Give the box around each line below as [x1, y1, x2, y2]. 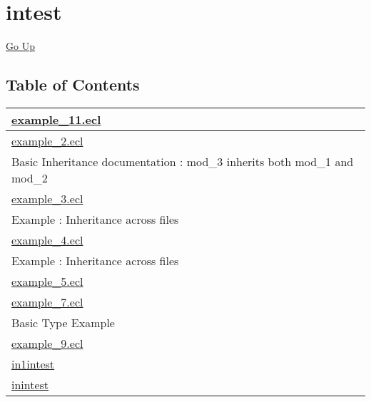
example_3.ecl [11, 190, 83, 207]
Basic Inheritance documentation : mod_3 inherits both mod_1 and [11, 153, 354, 170]
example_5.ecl [11, 272, 83, 289]
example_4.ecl [11, 231, 83, 248]
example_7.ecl [11, 293, 83, 310]
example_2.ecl [11, 132, 83, 149]
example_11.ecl [11, 110, 101, 128]
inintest [11, 376, 49, 393]
